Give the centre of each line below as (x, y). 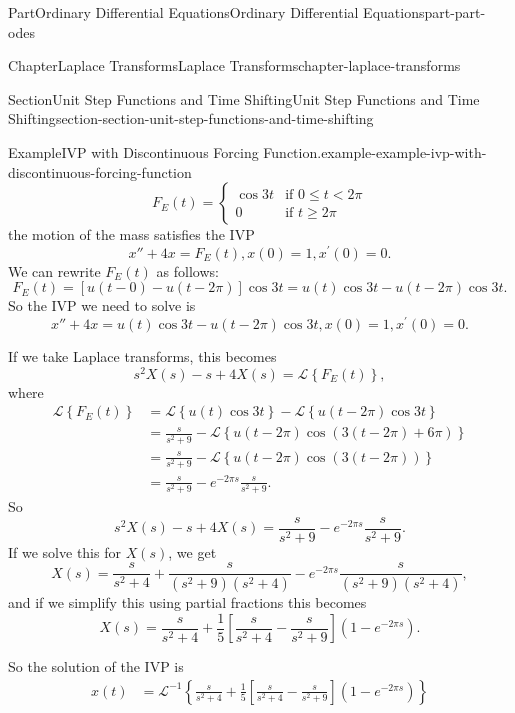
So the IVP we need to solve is (102, 305)
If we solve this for (64, 551)
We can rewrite (54, 270)
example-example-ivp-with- (404, 151)
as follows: (187, 270)
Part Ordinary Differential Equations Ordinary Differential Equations (216, 12)
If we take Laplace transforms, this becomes (142, 356)
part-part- (455, 12)
